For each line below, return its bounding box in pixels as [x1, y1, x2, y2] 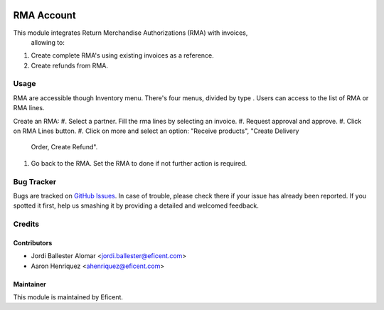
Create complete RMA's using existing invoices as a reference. [31, 51, 215, 60]
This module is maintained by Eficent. [13, 293, 124, 301]
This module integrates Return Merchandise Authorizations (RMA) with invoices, [13, 28, 248, 37]
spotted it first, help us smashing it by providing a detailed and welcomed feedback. [13, 201, 259, 210]
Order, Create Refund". [31, 143, 98, 151]
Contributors [13, 238, 53, 247]
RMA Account [13, 9, 76, 21]
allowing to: [31, 38, 65, 46]
